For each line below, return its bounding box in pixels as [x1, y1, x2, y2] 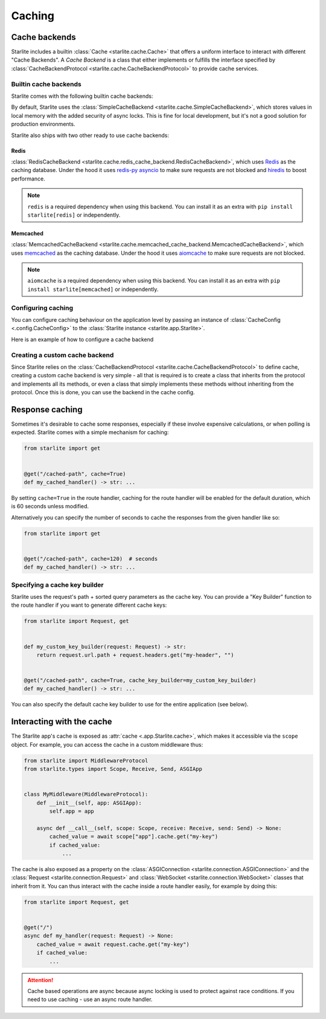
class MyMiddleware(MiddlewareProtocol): [24, 791, 149, 798]
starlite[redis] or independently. [27, 211, 121, 219]
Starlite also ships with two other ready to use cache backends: [11, 132, 169, 139]
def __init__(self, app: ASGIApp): [36, 799, 142, 806]
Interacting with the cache [11, 717, 112, 727]
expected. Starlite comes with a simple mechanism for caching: [11, 429, 169, 436]
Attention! [27, 976, 54, 983]
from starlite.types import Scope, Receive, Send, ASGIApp [24, 765, 202, 773]
